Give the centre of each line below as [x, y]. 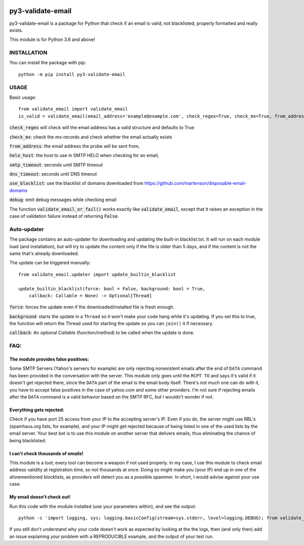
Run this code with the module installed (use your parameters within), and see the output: [103, 506]
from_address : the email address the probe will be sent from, [75, 146]
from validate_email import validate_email [73, 109]
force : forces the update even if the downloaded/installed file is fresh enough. [92, 307]
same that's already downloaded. [44, 253]
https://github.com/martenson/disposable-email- [196, 183]
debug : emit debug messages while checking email [63, 200]
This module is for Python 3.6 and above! [52, 40]
